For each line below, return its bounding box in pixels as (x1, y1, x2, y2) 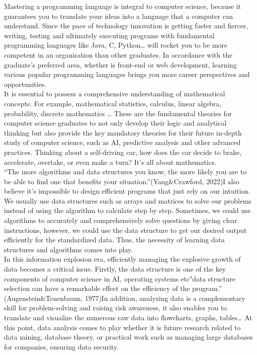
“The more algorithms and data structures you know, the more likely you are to (4, 166, 247, 177)
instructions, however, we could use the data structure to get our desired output (4, 224, 247, 235)
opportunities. (4, 78, 47, 89)
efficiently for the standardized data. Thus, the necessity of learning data (4, 234, 225, 245)
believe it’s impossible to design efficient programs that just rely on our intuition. (4, 186, 251, 196)
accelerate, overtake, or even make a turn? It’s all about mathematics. (4, 156, 216, 167)
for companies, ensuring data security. (4, 341, 119, 352)
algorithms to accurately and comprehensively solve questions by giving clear (4, 215, 238, 225)
